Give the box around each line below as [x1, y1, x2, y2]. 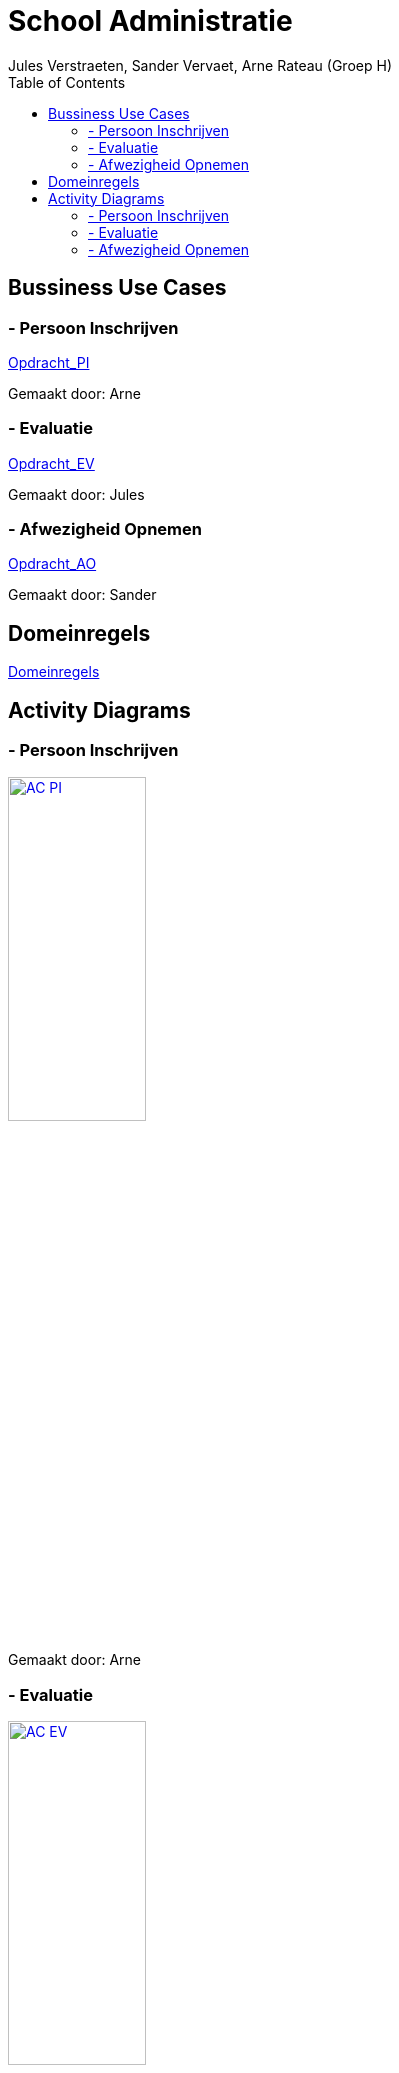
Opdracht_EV [8, 454, 95, 472]
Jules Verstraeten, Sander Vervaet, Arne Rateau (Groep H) [8, 56, 392, 74]
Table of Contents [8, 73, 126, 91]
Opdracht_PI [8, 353, 90, 371]
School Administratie [8, 4, 293, 38]
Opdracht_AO [8, 555, 97, 573]
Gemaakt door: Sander [8, 586, 157, 604]
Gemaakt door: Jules [8, 485, 145, 503]
